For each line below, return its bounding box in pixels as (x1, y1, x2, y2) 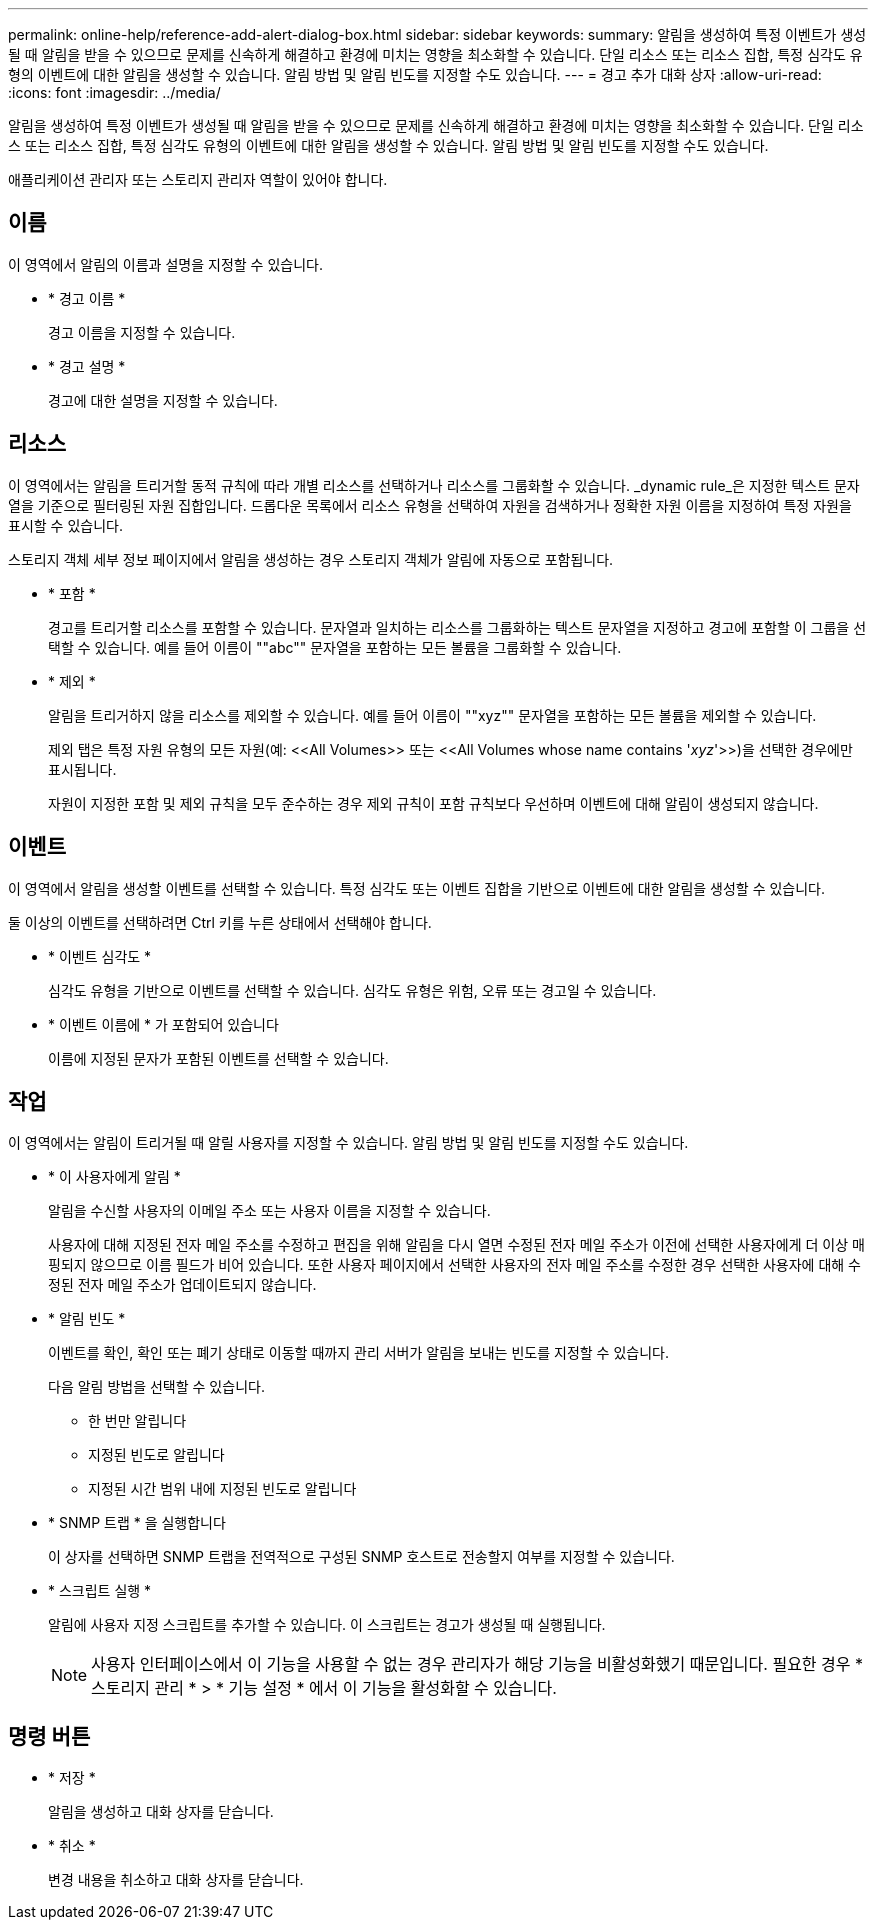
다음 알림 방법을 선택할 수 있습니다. (48, 1378, 265, 1396)
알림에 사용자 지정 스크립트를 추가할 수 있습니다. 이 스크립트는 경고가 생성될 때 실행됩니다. (48, 1616, 606, 1634)
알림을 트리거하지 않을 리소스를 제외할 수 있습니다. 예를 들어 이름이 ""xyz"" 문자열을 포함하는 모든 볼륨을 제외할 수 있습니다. (48, 706, 817, 724)
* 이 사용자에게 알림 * (48, 1168, 181, 1186)
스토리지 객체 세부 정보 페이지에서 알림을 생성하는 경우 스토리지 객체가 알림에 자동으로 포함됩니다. (8, 550, 614, 568)
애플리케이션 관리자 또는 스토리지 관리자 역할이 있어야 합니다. (8, 171, 388, 188)
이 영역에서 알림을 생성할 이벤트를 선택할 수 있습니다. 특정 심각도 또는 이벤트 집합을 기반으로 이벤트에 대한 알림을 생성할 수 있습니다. (8, 879, 826, 897)
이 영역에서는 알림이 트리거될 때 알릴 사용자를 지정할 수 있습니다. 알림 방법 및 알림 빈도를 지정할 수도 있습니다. (8, 1134, 689, 1152)
